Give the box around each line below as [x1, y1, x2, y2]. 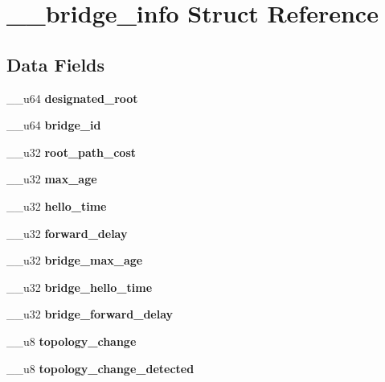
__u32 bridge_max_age [6, 252, 143, 269]
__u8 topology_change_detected [6, 359, 195, 376]
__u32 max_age [6, 170, 97, 187]
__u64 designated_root [6, 89, 138, 106]
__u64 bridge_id [6, 117, 101, 133]
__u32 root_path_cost [6, 143, 137, 160]
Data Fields [6, 51, 105, 76]
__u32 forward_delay [6, 224, 128, 241]
